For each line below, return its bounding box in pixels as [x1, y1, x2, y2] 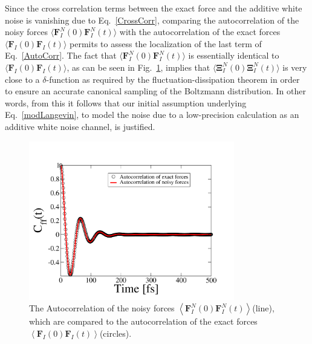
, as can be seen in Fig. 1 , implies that [67, 60, 210, 73]
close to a [5, 73, 40, 85]
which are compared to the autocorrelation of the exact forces [29, 315, 258, 328]
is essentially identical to [188, 49, 279, 62]
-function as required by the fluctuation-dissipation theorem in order [46, 73, 300, 85]
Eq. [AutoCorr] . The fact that [5, 49, 117, 62]
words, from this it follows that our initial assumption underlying [5, 96, 247, 109]
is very [282, 60, 307, 73]
